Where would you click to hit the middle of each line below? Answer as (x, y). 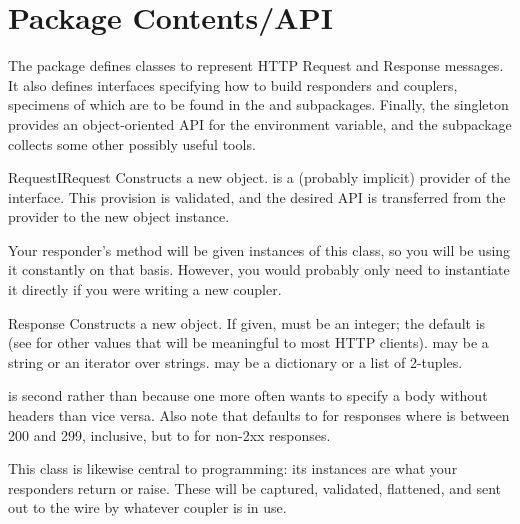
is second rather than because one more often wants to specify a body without (248, 395)
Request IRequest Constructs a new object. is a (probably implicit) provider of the (259, 177)
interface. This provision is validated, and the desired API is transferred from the (257, 196)
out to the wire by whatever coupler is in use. (147, 507)
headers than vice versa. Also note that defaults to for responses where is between (259, 415)
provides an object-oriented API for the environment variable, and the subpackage (260, 123)
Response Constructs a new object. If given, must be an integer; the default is (247, 322)
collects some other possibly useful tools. (132, 143)
